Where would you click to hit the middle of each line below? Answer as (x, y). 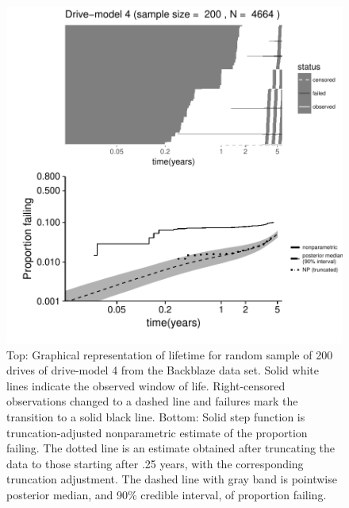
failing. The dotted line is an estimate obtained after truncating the (171, 448)
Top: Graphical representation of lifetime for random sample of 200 (170, 354)
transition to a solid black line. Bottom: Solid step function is (156, 416)
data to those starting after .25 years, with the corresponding (155, 463)
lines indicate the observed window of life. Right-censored (146, 385)
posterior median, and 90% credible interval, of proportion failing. (167, 494)
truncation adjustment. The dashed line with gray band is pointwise (172, 479)
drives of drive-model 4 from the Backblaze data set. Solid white (163, 370)
